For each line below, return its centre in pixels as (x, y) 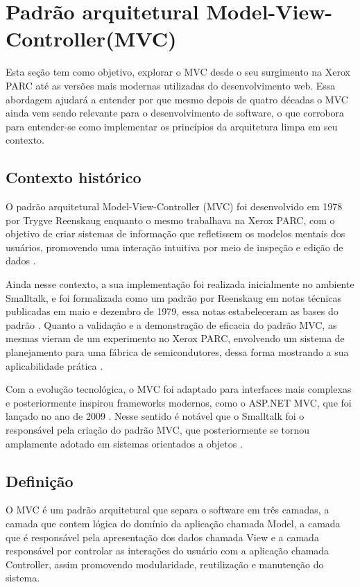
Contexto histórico (74, 177)
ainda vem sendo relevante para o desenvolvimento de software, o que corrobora (175, 113)
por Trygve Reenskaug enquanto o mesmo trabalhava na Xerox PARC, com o (170, 220)
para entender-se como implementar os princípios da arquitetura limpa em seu (172, 126)
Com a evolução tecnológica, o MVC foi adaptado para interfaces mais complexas (179, 389)
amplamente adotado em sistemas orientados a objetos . (124, 443)
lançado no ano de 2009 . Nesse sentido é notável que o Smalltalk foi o (155, 416)
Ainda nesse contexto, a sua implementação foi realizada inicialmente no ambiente (180, 284)
